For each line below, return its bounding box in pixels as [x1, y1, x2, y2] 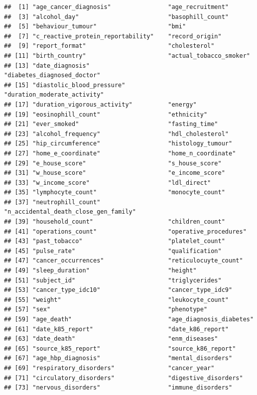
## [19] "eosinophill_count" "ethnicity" [4, 111, 208, 118]
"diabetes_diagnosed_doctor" [4, 72, 101, 79]
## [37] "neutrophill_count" [4, 198, 101, 206]
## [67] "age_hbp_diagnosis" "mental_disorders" [4, 355, 233, 362]
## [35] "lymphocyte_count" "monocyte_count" [4, 189, 225, 196]
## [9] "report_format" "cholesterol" [4, 42, 215, 50]
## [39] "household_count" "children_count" [4, 218, 225, 226]
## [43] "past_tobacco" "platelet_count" [4, 238, 225, 245]
